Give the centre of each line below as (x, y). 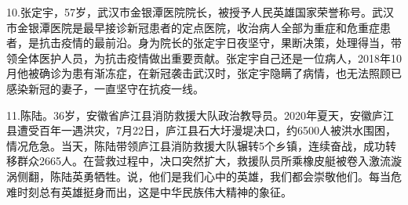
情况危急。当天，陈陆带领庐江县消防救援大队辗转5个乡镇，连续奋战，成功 (196, 145)
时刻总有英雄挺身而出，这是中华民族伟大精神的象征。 (154, 191)
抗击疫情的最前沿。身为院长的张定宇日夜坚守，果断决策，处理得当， (215, 43)
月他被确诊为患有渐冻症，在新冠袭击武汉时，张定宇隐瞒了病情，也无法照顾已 (204, 73)
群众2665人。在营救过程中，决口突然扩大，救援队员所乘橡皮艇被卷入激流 (204, 161)
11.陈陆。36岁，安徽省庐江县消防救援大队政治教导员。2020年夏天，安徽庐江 (200, 115)
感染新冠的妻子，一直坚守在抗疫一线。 (105, 88)
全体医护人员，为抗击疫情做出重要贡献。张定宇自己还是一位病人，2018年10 (209, 58)
